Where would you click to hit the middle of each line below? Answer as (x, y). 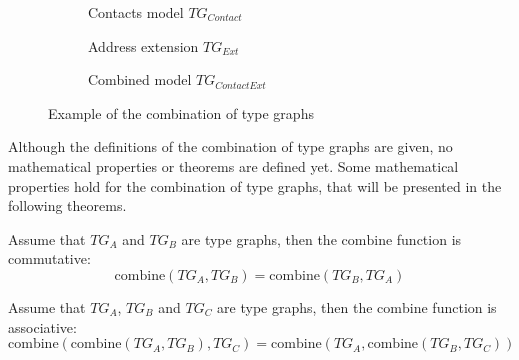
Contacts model (136, 12)
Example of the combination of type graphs (181, 112)
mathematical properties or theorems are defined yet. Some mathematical (233, 165)
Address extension (143, 45)
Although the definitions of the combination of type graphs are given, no (230, 146)
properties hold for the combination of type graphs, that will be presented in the (255, 185)
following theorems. (67, 205)
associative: (42, 326)
